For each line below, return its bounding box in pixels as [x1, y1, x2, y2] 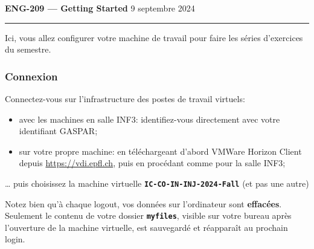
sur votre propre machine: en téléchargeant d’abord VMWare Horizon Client [19, 144, 302, 157]
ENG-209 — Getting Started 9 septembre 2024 [5, 2, 195, 14]
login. [5, 233, 25, 245]
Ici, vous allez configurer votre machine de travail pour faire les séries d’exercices [5, 31, 303, 44]
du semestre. [5, 43, 51, 56]
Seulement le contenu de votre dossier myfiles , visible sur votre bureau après [5, 209, 292, 222]
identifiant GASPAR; [19, 124, 98, 137]
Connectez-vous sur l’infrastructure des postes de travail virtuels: [5, 92, 245, 105]
